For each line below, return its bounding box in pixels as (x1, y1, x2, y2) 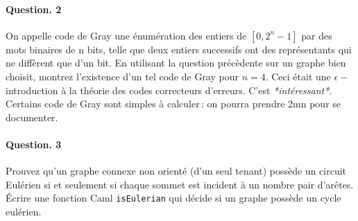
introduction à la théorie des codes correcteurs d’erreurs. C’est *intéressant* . (6, 82, 332, 97)
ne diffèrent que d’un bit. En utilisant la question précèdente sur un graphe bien (6, 55, 346, 70)
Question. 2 (6, 1, 62, 16)
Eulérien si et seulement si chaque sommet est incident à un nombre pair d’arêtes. (6, 177, 354, 191)
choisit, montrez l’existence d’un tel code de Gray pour (6, 69, 239, 83)
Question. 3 (6, 136, 62, 151)
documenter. (6, 109, 58, 124)
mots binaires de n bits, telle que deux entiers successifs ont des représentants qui (6, 42, 352, 56)
